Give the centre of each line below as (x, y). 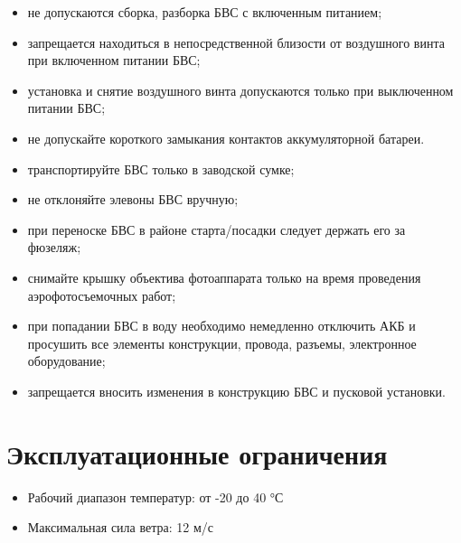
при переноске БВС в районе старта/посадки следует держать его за (216, 229)
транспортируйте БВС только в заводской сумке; (161, 169)
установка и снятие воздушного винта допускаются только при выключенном (240, 90)
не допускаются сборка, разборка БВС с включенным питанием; (205, 12)
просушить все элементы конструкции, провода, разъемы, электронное (222, 343)
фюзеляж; (54, 247)
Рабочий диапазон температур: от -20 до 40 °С (155, 496)
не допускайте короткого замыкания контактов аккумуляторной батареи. (226, 138)
